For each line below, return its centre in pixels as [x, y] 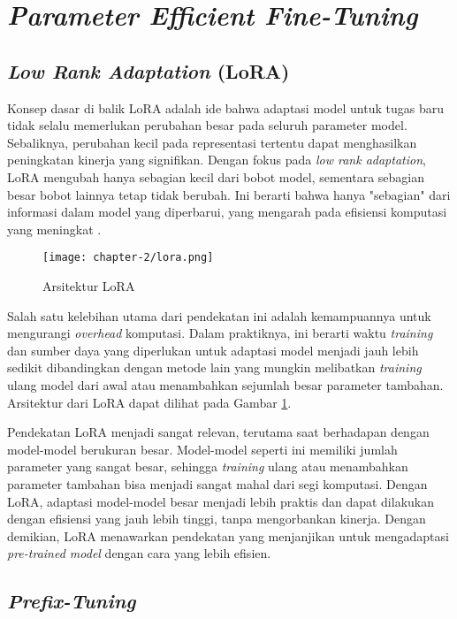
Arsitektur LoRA [89, 285]
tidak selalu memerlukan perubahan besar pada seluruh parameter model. [207, 125]
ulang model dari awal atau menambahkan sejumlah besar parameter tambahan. [225, 384]
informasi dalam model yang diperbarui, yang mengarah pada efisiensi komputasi [227, 212]
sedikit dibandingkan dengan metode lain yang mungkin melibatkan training [214, 367]
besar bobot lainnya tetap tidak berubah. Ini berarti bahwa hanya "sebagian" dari [229, 194]
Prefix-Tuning [72, 601]
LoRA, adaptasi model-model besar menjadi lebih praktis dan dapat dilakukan [221, 501]
